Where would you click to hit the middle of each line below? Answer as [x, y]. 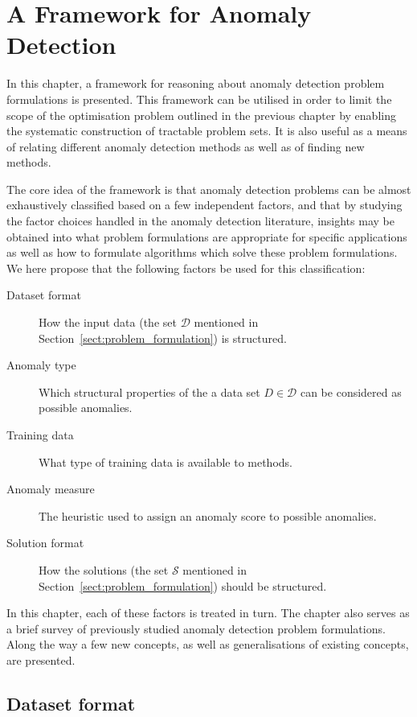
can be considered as [351, 391]
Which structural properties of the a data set [149, 391]
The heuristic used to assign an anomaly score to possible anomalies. [208, 515]
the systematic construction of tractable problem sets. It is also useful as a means [207, 131]
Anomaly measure [51, 489]
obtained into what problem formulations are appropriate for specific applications [207, 236]
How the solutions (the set [104, 569]
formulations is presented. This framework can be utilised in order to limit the [199, 99]
